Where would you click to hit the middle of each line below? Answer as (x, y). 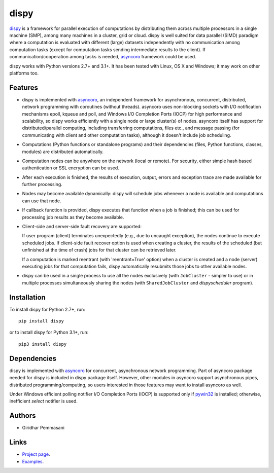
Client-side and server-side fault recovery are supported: (82, 227)
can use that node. (42, 201)
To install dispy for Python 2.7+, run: (47, 309)
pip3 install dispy (43, 344)
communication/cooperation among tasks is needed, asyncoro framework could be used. (103, 57)
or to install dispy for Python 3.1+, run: (49, 333)
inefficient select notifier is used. (44, 401)
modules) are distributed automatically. (63, 152)
